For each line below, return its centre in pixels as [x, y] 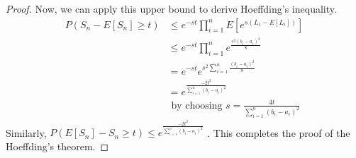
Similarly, [26, 132]
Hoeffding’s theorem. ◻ [57, 146]
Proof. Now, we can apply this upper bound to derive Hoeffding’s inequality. [171, 8]
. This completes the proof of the [279, 132]
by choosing [197, 105]
